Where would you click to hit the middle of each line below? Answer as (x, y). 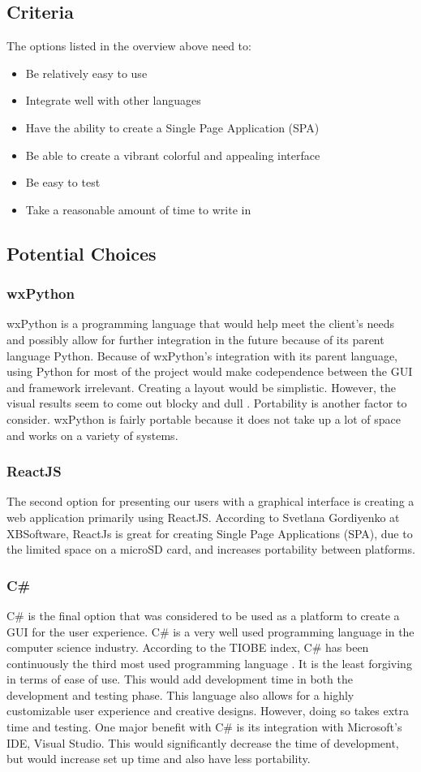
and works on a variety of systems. (92, 435)
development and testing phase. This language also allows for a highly (180, 694)
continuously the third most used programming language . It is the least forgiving (209, 663)
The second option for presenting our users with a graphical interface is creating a (210, 501)
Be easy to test (63, 182)
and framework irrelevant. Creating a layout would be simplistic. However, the (201, 387)
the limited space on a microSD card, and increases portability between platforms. (211, 549)
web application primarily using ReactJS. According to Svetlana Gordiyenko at (203, 517)
